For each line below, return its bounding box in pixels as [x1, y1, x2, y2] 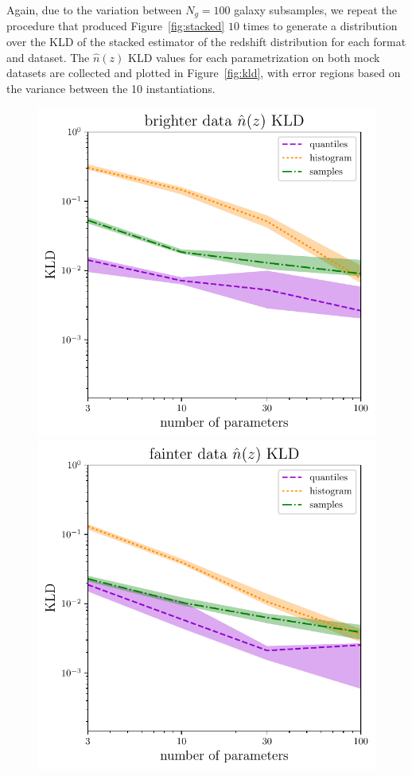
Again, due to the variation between [6, 2, 182, 17]
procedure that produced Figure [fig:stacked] [6, 17, 225, 34]
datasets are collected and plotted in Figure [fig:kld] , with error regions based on [6, 64, 401, 81]
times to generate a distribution [243, 17, 398, 34]
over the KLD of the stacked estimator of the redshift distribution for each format [6, 33, 406, 50]
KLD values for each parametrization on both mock [128, 48, 380, 65]
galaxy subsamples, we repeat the [234, 2, 398, 17]
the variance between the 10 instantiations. [6, 80, 216, 96]
